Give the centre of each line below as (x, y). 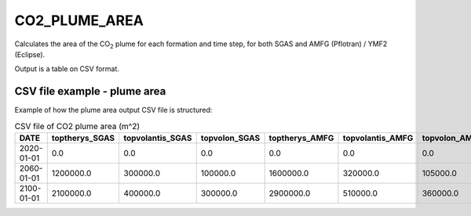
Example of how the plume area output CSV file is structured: (113, 110)
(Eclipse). (30, 54)
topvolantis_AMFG (378, 138)
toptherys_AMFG (301, 138)
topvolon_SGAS (230, 138)
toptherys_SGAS (83, 138)
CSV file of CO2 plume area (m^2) (77, 126)
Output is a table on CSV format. (67, 69)
